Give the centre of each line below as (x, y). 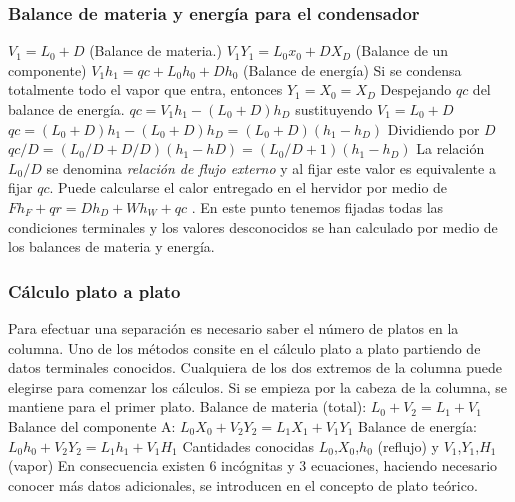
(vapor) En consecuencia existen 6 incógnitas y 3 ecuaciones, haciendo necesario (253, 465)
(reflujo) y (408, 445)
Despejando (416, 89)
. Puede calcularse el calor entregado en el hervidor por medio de (248, 187)
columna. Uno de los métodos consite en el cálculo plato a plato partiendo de (244, 347)
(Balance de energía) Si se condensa (352, 69)
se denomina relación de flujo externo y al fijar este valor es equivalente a (271, 167)
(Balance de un (402, 50)
